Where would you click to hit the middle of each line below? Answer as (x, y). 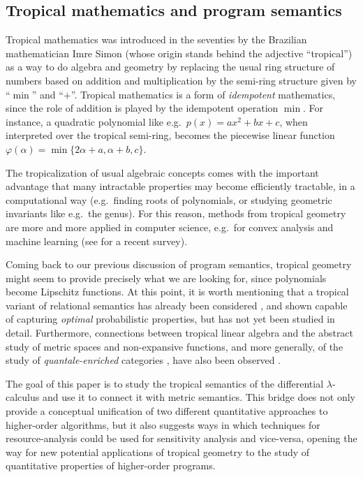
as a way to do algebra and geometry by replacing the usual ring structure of (170, 67)
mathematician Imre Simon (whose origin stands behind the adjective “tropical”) (179, 53)
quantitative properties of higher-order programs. (111, 465)
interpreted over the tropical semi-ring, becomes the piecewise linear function (170, 135)
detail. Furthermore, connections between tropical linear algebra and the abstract (180, 333)
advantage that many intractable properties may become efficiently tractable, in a (180, 186)
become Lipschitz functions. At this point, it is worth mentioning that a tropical (177, 292)
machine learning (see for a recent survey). (97, 241)
